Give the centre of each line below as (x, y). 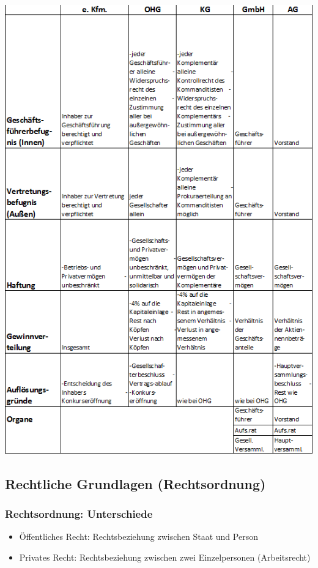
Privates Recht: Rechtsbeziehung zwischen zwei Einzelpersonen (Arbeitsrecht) (165, 557)
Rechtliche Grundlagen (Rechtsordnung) (135, 483)
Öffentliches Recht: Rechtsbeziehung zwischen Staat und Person (139, 536)
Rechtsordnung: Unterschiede (79, 514)
